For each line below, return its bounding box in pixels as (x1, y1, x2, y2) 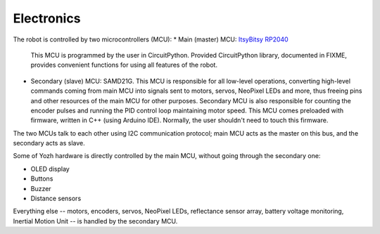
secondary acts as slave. (13, 139, 85, 148)
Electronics (13, 11, 81, 26)
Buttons (30, 174, 53, 183)
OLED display (30, 164, 70, 173)
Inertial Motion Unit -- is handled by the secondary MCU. (13, 216, 178, 225)
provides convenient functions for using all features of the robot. (30, 60, 218, 70)
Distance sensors (30, 194, 82, 203)
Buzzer (30, 184, 52, 193)
